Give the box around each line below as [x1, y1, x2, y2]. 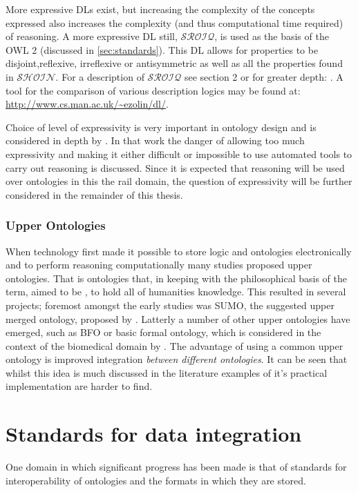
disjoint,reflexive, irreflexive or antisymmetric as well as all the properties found [6, 56, 343, 70]
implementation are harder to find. [6, 379, 153, 393]
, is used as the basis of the [214, 29, 329, 43]
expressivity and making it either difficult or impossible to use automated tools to [6, 146, 352, 161]
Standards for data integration [6, 420, 302, 448]
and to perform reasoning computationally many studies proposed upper [6, 257, 312, 272]
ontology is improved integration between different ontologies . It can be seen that [6, 352, 348, 366]
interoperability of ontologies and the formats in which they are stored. [6, 473, 306, 487]
